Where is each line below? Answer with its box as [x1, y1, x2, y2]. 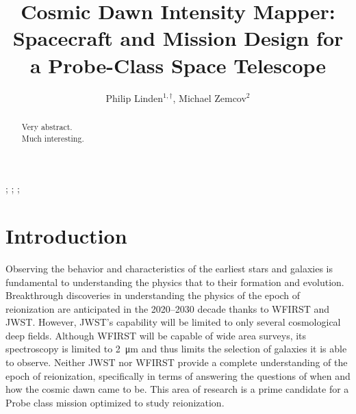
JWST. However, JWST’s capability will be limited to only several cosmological [5, 315, 341, 329]
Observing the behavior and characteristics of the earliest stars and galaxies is [5, 261, 333, 275]
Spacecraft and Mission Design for [12, 24, 344, 52]
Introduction [5, 221, 127, 249]
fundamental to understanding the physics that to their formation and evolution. [5, 274, 344, 289]
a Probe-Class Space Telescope [29, 51, 327, 79]
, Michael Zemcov [173, 90, 246, 105]
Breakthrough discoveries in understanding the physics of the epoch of [5, 288, 301, 302]
